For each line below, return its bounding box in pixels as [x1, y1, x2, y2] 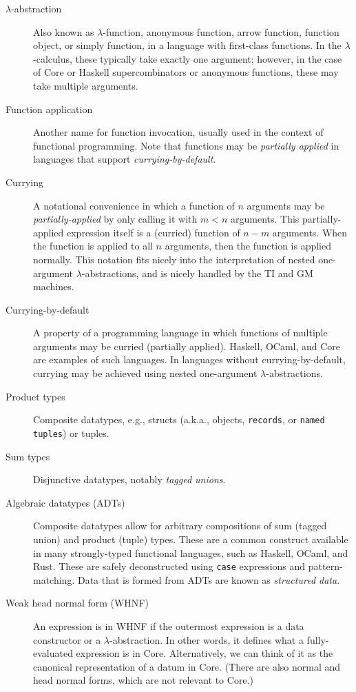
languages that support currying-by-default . [33, 152, 216, 166]
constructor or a [33, 632, 101, 647]
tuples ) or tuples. [33, 425, 109, 440]
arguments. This [230, 212, 300, 226]
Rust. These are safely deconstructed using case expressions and [33, 559, 306, 573]
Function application [6, 101, 93, 116]
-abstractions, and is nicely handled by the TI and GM [81, 265, 313, 280]
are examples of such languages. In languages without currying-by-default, [33, 352, 346, 367]
